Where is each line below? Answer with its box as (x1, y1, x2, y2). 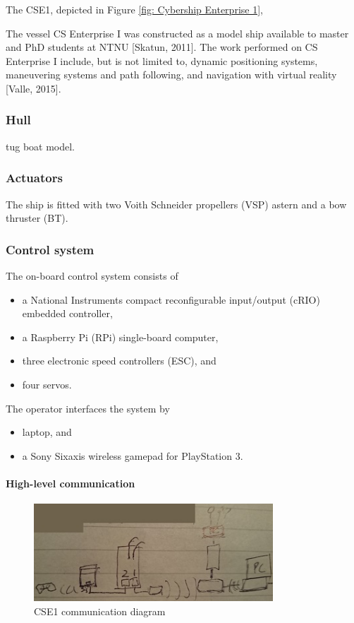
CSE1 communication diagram (34, 603, 166, 618)
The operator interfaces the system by (6, 400, 170, 415)
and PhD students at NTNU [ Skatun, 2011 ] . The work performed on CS (6, 40, 318, 54)
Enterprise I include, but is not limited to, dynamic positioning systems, (6, 53, 318, 68)
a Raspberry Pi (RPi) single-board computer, (22, 329, 219, 344)
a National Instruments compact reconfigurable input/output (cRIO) (22, 292, 320, 307)
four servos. (22, 376, 72, 391)
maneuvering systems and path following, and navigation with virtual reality (6, 67, 337, 82)
